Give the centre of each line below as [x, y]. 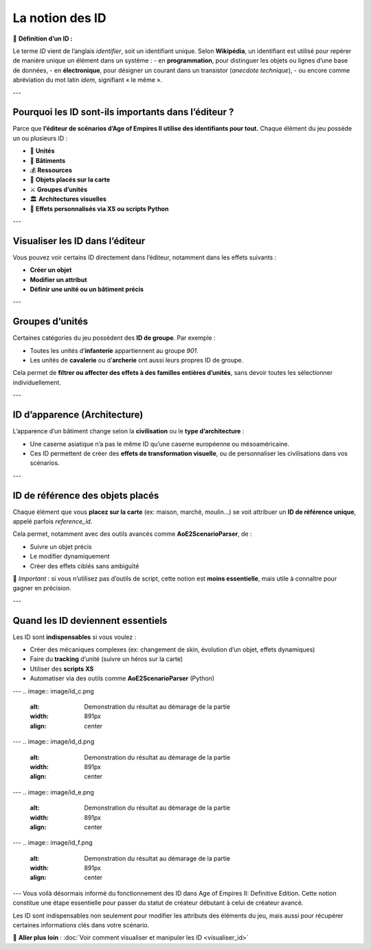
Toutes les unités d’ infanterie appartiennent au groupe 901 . [114, 350]
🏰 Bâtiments [48, 160]
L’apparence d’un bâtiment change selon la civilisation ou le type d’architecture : [128, 431]
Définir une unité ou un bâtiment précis [87, 289]
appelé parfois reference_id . [53, 521]
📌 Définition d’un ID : [43, 39]
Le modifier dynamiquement [70, 557]
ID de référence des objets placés [86, 495]
